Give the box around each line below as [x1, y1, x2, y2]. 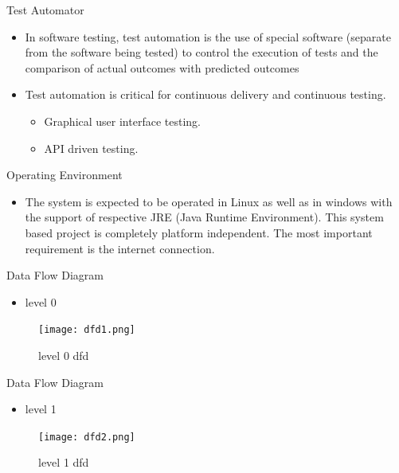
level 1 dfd [38, 454, 89, 471]
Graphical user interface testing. [44, 112, 201, 129]
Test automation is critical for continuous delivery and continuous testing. [25, 86, 386, 103]
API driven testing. [44, 139, 139, 156]
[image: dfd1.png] [38, 324, 135, 336]
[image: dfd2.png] [38, 431, 135, 443]
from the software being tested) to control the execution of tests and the [25, 44, 378, 61]
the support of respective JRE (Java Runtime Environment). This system [25, 209, 384, 225]
